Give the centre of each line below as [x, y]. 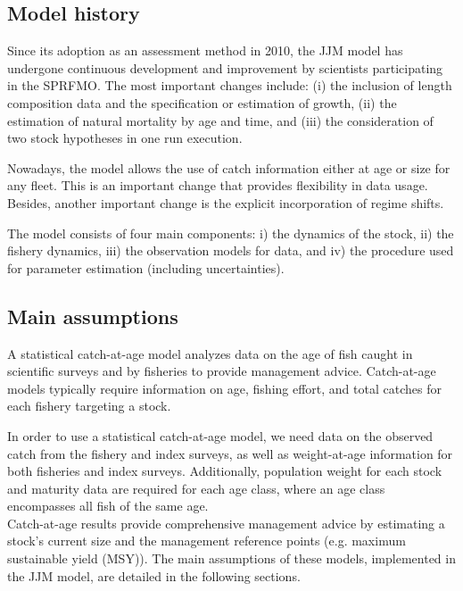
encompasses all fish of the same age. [108, 506]
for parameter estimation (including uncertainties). [146, 267]
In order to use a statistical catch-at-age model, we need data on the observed [220, 435]
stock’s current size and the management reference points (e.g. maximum [207, 541]
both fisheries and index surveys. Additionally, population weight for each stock [225, 471]
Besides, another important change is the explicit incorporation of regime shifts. [226, 202]
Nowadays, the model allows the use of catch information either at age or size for [229, 167]
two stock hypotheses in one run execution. [125, 138]
